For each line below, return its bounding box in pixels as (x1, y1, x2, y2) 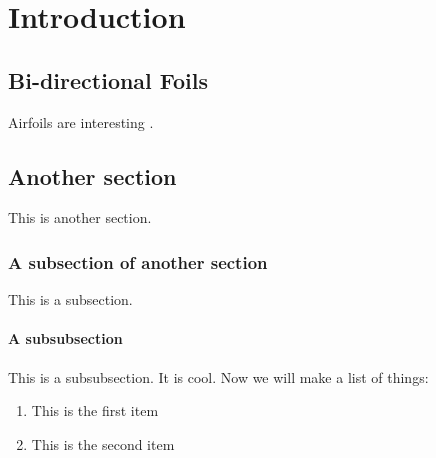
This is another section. (8, 207, 152, 228)
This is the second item (31, 433, 175, 454)
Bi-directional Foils (8, 64, 209, 95)
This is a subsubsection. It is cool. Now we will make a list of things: (8, 366, 429, 387)
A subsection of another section (8, 249, 268, 274)
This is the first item (31, 400, 159, 421)
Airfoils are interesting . (8, 111, 154, 132)
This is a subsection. (8, 289, 133, 310)
